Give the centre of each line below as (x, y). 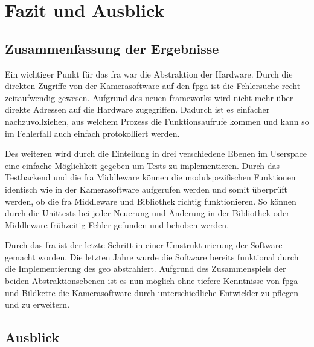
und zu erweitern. (37, 304)
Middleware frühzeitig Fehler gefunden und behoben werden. (117, 224)
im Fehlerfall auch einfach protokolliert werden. (92, 133)
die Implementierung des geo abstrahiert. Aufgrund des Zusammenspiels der (146, 269)
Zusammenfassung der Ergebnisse (112, 48)
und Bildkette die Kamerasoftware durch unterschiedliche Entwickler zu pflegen (152, 292)
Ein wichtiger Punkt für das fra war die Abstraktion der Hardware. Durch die (149, 74)
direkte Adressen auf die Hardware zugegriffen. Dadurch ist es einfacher (137, 109)
